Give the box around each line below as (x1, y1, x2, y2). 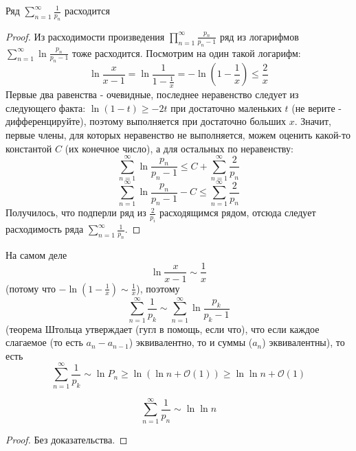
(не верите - (291, 100, 342, 115)
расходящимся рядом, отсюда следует (159, 205, 316, 220)
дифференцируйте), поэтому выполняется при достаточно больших (5, 114, 286, 128)
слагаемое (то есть (5, 335, 83, 349)
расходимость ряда (5, 222, 84, 236)
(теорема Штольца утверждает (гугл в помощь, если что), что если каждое (5, 321, 320, 336)
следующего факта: (5, 100, 86, 115)
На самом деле (5, 247, 67, 262)
